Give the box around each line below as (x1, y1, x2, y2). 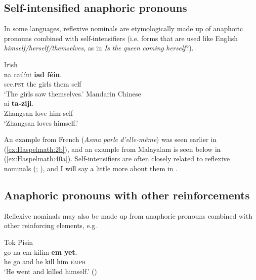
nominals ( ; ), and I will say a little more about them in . (4, 163, 177, 173)
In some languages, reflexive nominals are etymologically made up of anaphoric (4, 23, 243, 34)
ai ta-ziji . (4, 98, 34, 108)
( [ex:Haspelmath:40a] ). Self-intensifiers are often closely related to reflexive (4, 153, 230, 164)
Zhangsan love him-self (4, 107, 73, 118)
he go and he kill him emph (4, 256, 86, 267)
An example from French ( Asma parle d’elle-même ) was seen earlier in (4, 134, 217, 144)
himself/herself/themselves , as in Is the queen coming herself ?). (4, 43, 194, 53)
